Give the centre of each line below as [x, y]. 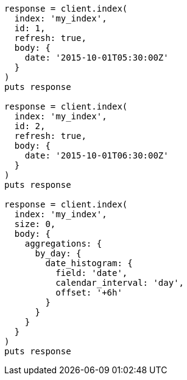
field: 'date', [92, 273]
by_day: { [58, 253]
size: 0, [35, 224]
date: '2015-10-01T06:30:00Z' [97, 155]
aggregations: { [63, 244]
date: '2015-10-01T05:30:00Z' [97, 58]
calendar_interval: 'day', [120, 283]
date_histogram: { [89, 263]
